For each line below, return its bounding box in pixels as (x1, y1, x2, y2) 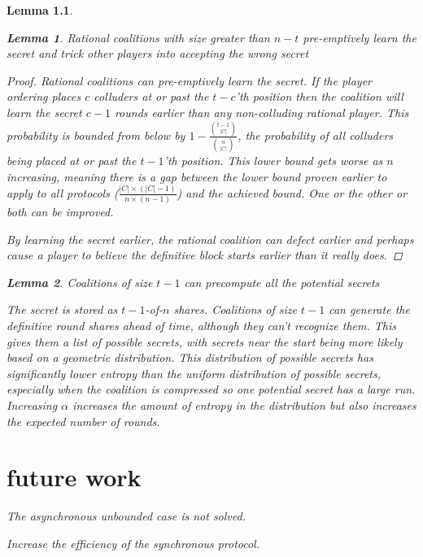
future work (7, 460, 142, 494)
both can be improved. (7, 203, 114, 220)
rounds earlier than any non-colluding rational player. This (114, 103, 409, 120)
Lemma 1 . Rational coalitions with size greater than (7, 28, 270, 46)
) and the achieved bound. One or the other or (177, 184, 408, 201)
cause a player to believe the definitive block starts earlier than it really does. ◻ (7, 246, 403, 263)
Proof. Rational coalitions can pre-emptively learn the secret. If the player (7, 72, 373, 89)
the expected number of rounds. (7, 412, 160, 429)
